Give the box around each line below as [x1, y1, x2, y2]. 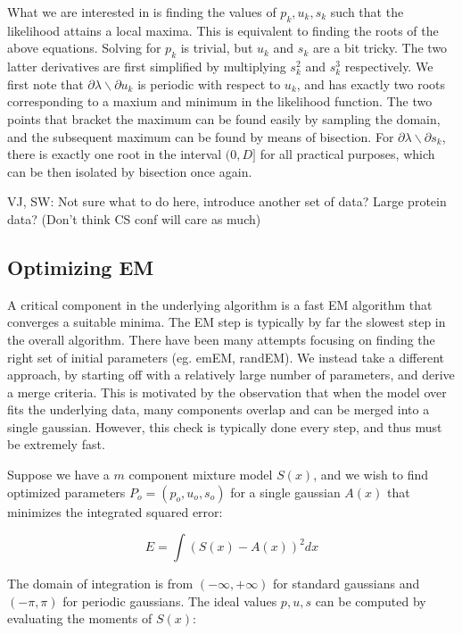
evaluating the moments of [7, 609, 153, 628]
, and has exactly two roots [296, 74, 446, 93]
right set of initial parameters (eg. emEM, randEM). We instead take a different [7, 347, 445, 366]
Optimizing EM [7, 253, 154, 280]
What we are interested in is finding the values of [7, 3, 276, 21]
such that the [330, 3, 404, 21]
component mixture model [128, 465, 273, 484]
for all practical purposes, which [260, 145, 435, 163]
